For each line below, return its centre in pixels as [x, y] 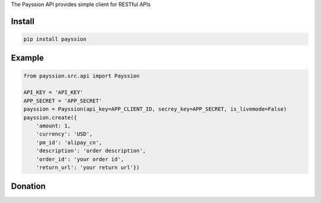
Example [27, 58]
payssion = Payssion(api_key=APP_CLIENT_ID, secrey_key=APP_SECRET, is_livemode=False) [155, 109]
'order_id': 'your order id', [80, 159]
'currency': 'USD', [64, 134]
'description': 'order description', [91, 151]
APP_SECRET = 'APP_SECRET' [63, 101]
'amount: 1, [53, 126]
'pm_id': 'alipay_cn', [69, 142]
